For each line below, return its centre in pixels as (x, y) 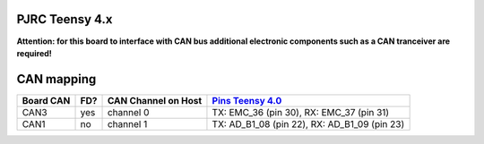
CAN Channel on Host (155, 100)
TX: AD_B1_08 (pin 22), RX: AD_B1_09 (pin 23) (308, 123)
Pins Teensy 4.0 (247, 100)
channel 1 (127, 123)
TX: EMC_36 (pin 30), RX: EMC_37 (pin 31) (301, 112)
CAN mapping (56, 79)
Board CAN (46, 100)
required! (35, 53)
